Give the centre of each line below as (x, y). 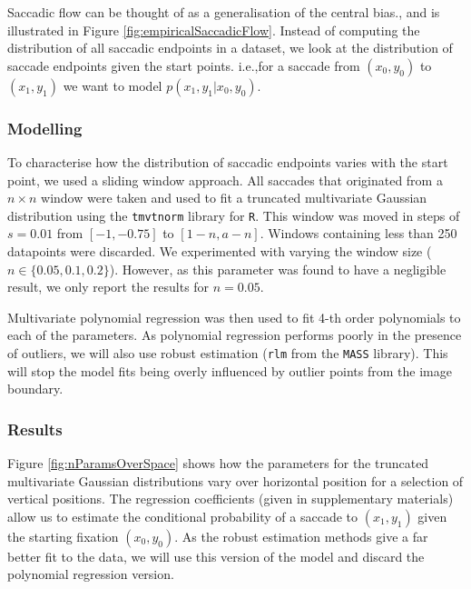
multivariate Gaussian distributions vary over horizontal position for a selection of (235, 480)
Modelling (45, 128)
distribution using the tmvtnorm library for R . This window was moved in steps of (234, 215)
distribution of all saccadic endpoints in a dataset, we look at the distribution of (230, 48)
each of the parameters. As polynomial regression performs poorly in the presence (235, 335)
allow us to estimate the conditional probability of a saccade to (183, 516)
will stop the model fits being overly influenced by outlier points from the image (230, 370)
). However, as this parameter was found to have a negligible (278, 269)
